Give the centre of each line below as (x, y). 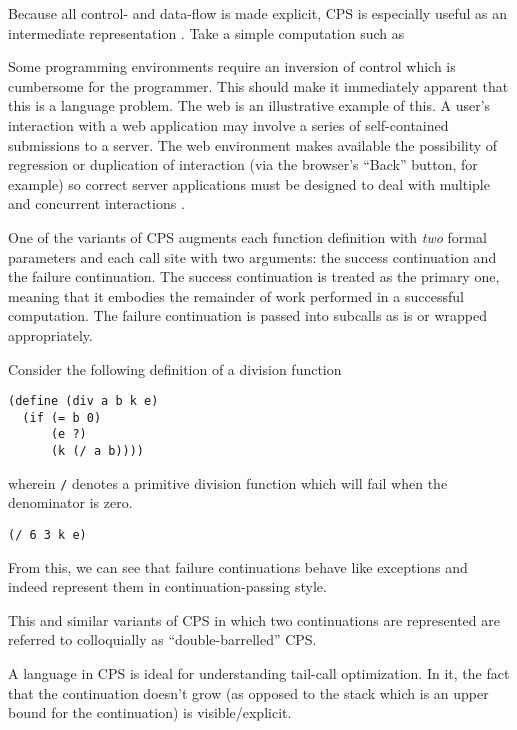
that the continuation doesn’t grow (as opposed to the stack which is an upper (248, 692)
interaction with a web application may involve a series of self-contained (228, 124)
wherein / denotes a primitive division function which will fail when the (228, 482)
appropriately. (50, 334)
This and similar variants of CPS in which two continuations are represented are (254, 619)
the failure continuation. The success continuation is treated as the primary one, (254, 276)
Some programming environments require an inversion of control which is (232, 66)
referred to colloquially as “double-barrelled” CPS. (162, 639)
